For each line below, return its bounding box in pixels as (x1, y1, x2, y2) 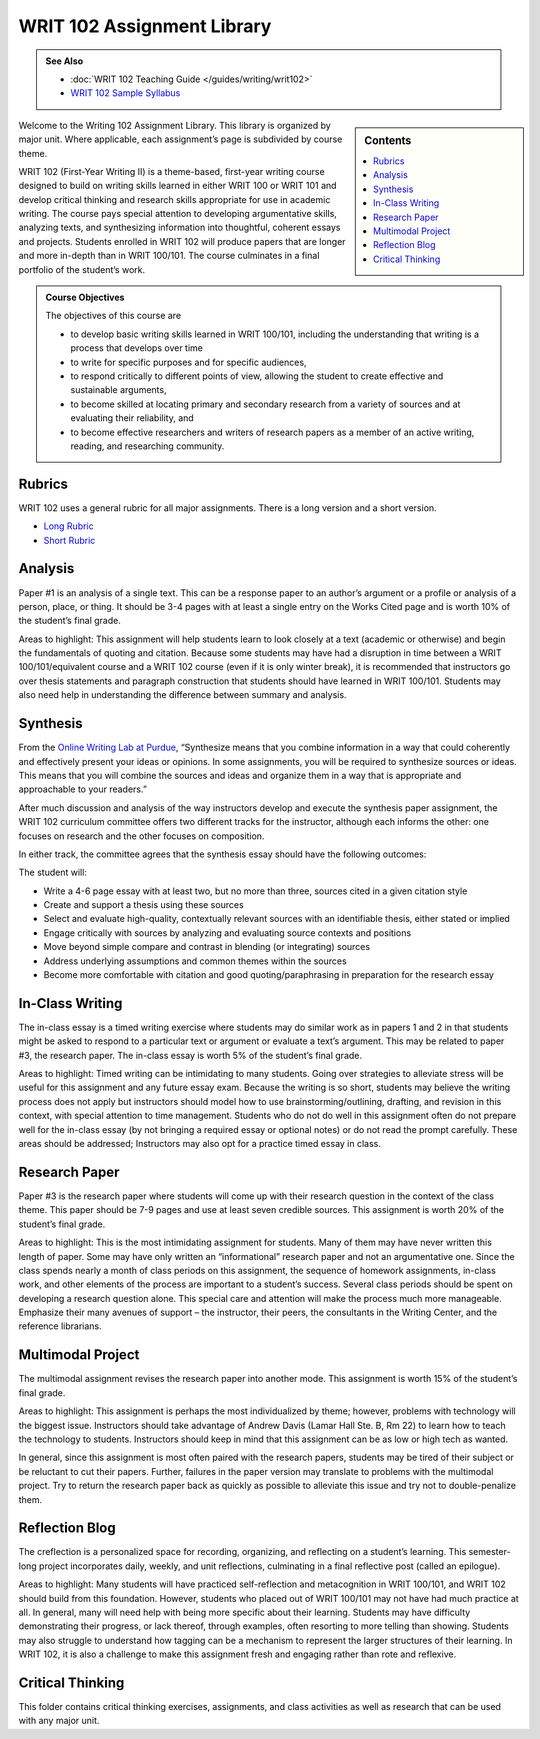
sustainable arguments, (70, 384, 167, 396)
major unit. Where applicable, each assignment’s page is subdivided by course (18, 133, 343, 145)
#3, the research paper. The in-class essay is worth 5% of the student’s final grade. (18, 1049, 363, 1061)
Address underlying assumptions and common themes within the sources (43, 955, 347, 967)
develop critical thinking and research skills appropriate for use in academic (18, 193, 331, 205)
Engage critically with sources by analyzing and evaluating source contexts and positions (43, 926, 412, 939)
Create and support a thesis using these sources (43, 899, 244, 911)
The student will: (18, 866, 87, 879)
